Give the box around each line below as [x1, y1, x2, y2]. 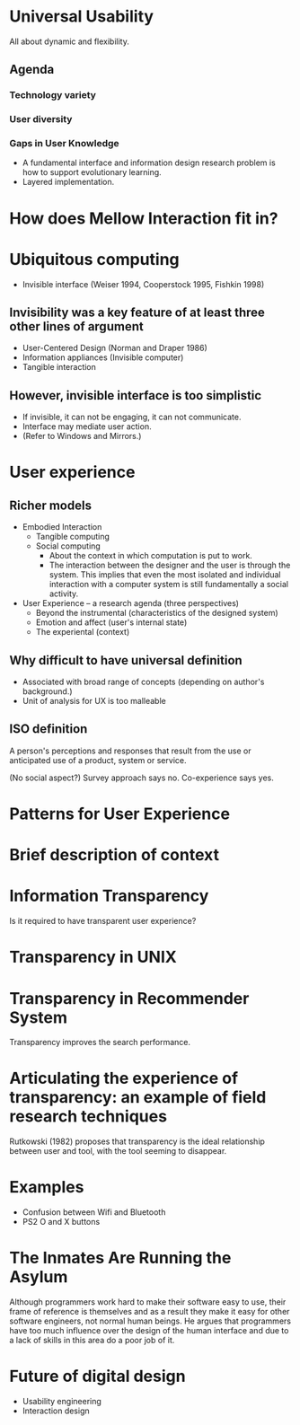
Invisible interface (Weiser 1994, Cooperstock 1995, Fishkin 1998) [22, 278, 265, 289]
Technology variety [9, 89, 97, 101]
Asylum [9, 1267, 68, 1288]
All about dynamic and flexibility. [9, 36, 130, 47]
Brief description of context [9, 845, 220, 866]
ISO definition [9, 721, 88, 737]
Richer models [9, 497, 93, 513]
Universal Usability [9, 6, 154, 27]
